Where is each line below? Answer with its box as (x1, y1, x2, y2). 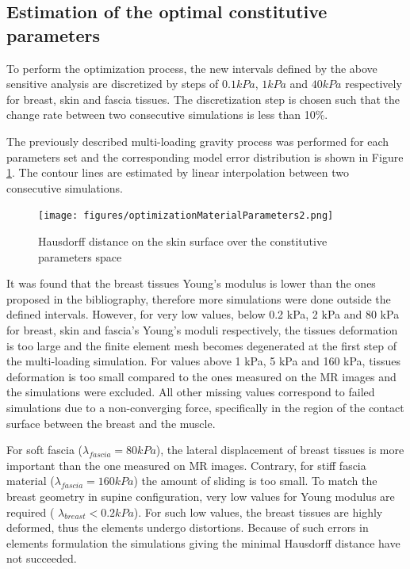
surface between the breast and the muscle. (6, 414, 216, 431)
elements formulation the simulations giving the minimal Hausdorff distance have (6, 534, 400, 551)
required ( (6, 503, 55, 520)
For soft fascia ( (6, 441, 83, 458)
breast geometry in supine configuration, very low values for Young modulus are (6, 487, 395, 504)
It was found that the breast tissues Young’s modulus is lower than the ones (6, 275, 376, 292)
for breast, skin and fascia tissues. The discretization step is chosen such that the (6, 90, 400, 107)
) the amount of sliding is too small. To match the (133, 472, 377, 489)
